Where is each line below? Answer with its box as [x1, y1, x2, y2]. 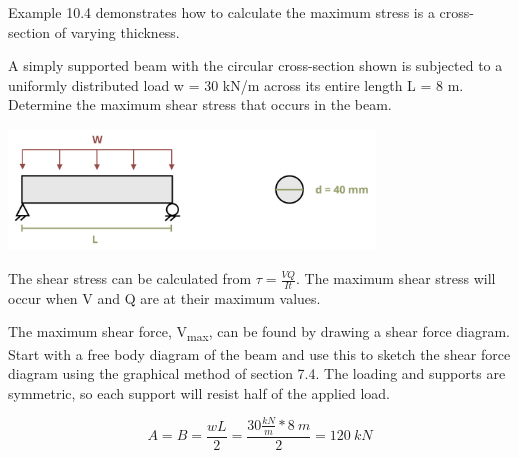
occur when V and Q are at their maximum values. [8, 287, 321, 308]
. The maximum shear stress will [295, 268, 496, 289]
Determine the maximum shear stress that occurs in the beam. [8, 94, 392, 115]
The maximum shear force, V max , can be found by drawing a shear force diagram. [8, 321, 510, 345]
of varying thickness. [54, 21, 180, 42]
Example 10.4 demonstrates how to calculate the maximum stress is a [8, 2, 435, 22]
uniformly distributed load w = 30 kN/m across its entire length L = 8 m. [8, 74, 464, 95]
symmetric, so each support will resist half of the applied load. [8, 382, 391, 403]
